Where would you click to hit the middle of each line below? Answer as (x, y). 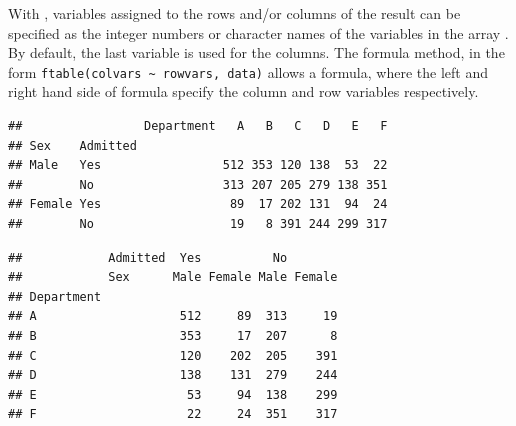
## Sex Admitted (72, 145)
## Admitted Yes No (148, 257)
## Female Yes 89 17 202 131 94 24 (198, 204)
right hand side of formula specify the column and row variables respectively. (243, 91)
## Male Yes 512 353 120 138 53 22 (198, 165)
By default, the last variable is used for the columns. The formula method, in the (256, 52)
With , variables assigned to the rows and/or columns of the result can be (234, 13)
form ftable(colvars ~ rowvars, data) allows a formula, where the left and (248, 71)
